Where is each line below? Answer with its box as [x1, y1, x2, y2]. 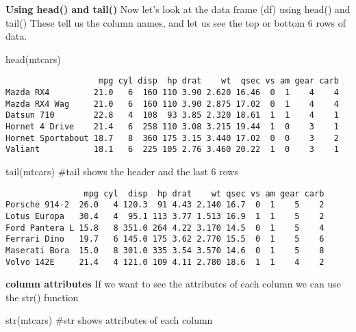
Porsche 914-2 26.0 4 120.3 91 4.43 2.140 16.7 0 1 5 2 [5, 200, 325, 210]
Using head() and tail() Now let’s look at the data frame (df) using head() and [5, 2, 351, 16]
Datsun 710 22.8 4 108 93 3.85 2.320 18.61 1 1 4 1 [5, 110, 339, 120]
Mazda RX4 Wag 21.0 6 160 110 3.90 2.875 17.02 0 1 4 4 [5, 99, 339, 109]
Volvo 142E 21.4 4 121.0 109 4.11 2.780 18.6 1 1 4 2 [5, 257, 325, 267]
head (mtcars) [5, 51, 61, 66]
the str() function [5, 290, 79, 304]
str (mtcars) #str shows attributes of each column [5, 313, 213, 327]
